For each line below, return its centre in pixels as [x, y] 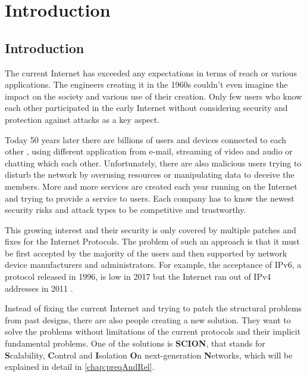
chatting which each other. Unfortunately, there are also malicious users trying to [153, 163]
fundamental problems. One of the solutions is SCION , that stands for [135, 343]
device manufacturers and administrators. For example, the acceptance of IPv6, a [153, 265]
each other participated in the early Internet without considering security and [146, 108]
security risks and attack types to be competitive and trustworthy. [126, 210]
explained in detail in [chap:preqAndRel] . [80, 367]
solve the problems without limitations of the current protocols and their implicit [153, 331]
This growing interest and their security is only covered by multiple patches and [151, 229]
